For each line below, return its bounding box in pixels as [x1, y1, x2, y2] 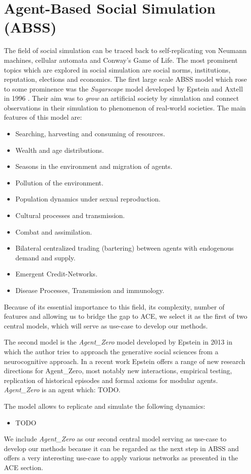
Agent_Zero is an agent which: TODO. [4, 384, 121, 395]
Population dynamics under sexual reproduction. [15, 194, 161, 204]
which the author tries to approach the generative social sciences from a [4, 346, 218, 356]
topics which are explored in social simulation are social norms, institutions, [4, 64, 231, 74]
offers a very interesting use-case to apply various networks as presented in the [4, 453, 238, 463]
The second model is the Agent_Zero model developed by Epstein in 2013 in [4, 337, 232, 347]
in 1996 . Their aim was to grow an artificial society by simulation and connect [4, 93, 239, 103]
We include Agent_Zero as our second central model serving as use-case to [4, 434, 227, 444]
